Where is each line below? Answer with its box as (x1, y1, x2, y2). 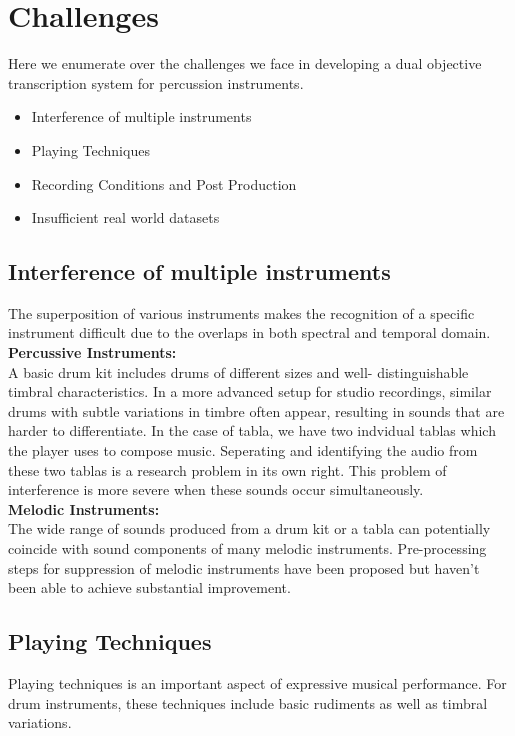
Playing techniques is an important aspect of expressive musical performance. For (8, 673, 507, 693)
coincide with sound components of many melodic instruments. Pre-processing (8, 538, 487, 559)
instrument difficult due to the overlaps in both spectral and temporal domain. (8, 322, 491, 343)
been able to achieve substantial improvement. (8, 577, 291, 598)
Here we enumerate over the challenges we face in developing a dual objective (8, 53, 482, 74)
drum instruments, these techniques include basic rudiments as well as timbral (8, 692, 488, 713)
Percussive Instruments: (8, 342, 177, 363)
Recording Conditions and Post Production (31, 173, 297, 194)
